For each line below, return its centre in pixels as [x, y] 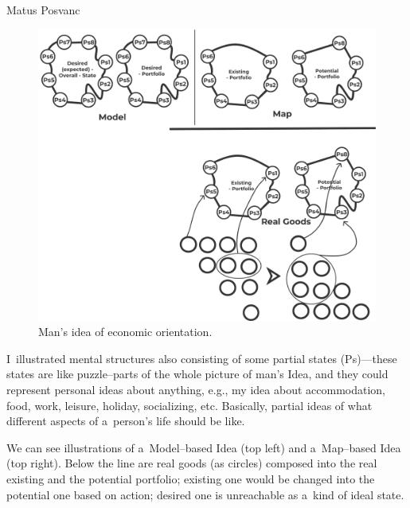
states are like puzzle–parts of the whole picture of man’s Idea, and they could [197, 374]
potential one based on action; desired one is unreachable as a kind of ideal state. [205, 494]
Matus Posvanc [43, 10]
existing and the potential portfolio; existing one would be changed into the [191, 478]
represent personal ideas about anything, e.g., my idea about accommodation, [196, 389]
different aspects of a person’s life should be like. [126, 421]
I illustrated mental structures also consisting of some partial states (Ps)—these [202, 358]
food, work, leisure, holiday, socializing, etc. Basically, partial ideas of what [189, 405]
